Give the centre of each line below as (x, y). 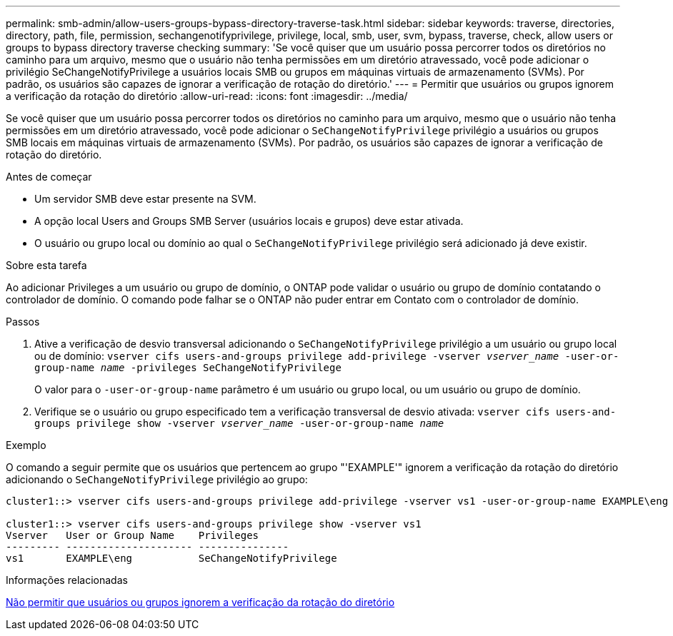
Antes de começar (49, 177)
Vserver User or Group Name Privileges (133, 535)
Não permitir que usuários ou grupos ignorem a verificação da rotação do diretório (200, 602)
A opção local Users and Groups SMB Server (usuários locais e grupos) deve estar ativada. (249, 221)
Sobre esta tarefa (46, 265)
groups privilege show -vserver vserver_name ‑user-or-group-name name (239, 423)
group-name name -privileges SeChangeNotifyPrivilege (188, 368)
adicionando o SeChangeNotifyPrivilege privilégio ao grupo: (157, 479)
